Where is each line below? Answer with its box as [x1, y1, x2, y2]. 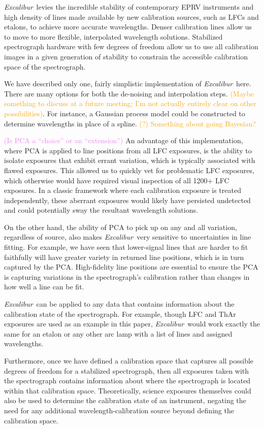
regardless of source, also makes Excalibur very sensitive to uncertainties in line [4, 232, 251, 242]
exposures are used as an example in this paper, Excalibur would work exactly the [4, 318, 260, 329]
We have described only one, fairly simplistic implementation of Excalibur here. [4, 78, 251, 89]
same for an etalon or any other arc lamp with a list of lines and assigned [4, 328, 233, 339]
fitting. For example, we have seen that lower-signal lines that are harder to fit [4, 242, 248, 252]
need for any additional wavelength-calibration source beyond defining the [4, 405, 234, 415]
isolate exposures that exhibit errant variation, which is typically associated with [4, 155, 255, 166]
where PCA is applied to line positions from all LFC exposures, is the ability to [4, 145, 252, 155]
